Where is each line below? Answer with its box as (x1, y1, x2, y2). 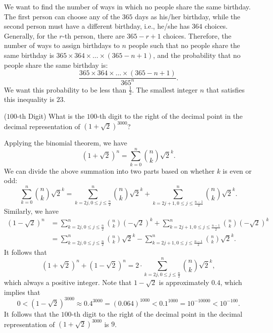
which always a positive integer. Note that (4, 277, 132, 287)
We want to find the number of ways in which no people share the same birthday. (4, 1, 251, 11)
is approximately (159, 277, 209, 287)
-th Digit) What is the (17, 110, 85, 121)
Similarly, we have (4, 206, 59, 216)
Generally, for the (4, 30, 57, 41)
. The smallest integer (132, 84, 198, 95)
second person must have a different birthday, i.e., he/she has (4, 21, 190, 31)
